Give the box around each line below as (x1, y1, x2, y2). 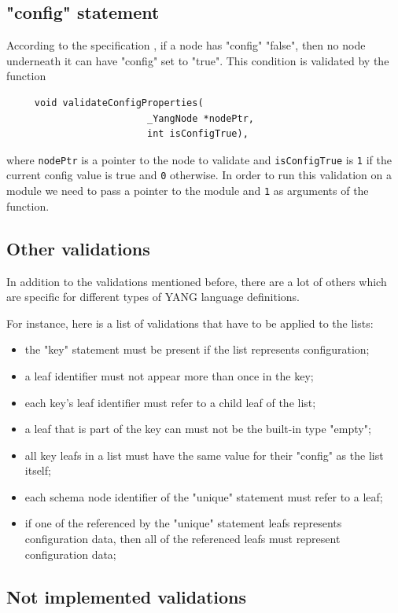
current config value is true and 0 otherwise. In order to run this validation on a (6, 167, 392, 183)
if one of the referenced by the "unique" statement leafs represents (24, 515, 342, 531)
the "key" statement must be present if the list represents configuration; (24, 341, 370, 358)
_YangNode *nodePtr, (146, 112, 255, 124)
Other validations (6, 236, 150, 260)
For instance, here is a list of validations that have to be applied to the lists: (6, 314, 374, 331)
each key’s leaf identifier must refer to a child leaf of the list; (24, 394, 316, 410)
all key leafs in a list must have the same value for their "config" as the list (24, 446, 384, 463)
